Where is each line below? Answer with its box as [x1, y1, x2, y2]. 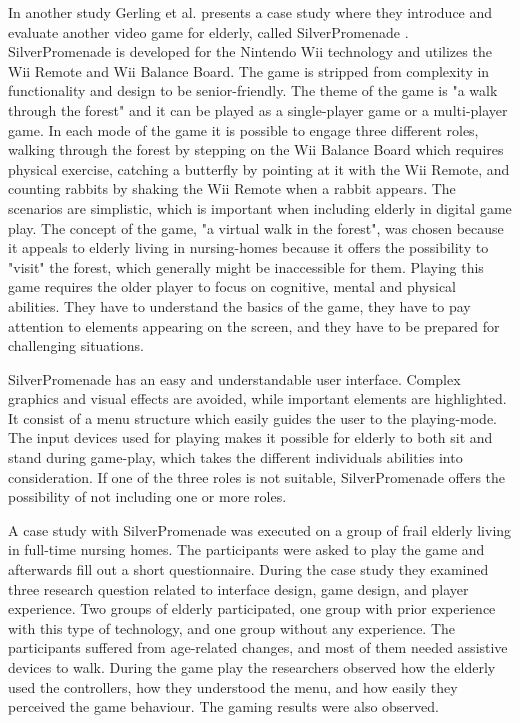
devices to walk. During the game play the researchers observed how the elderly [8, 657, 496, 677]
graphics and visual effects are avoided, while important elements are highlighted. [8, 388, 507, 409]
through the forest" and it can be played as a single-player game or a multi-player [8, 99, 508, 120]
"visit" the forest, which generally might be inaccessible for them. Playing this [8, 256, 484, 277]
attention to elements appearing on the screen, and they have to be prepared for [8, 315, 500, 336]
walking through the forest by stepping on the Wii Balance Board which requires [8, 139, 504, 160]
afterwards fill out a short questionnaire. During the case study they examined [8, 559, 489, 580]
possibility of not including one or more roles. [8, 486, 287, 507]
